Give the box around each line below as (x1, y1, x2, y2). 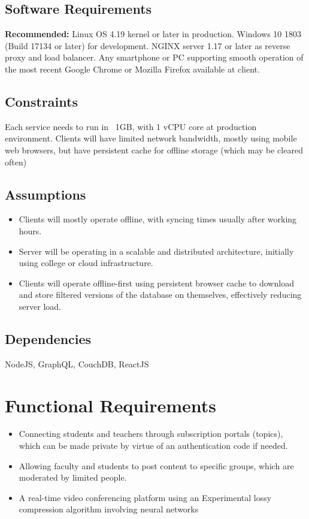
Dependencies (5, 329, 92, 348)
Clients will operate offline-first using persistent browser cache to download (19, 276, 294, 289)
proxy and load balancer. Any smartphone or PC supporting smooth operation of (5, 51, 304, 64)
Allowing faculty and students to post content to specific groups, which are (19, 459, 294, 472)
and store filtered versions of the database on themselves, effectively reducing (19, 288, 302, 301)
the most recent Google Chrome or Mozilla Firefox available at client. (5, 62, 260, 75)
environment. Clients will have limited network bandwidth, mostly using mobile (5, 132, 297, 144)
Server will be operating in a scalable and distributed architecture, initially (19, 245, 294, 257)
